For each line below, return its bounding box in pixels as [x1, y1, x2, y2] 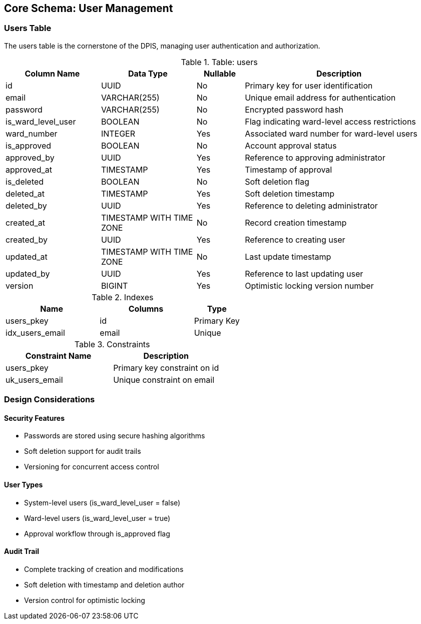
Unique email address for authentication [245, 92, 396, 103]
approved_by [6, 152, 55, 163]
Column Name [25, 68, 80, 79]
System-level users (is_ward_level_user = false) [24, 498, 181, 507]
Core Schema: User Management [4, 2, 173, 15]
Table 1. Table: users [181, 57, 258, 67]
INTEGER [101, 128, 136, 139]
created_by [6, 234, 48, 245]
